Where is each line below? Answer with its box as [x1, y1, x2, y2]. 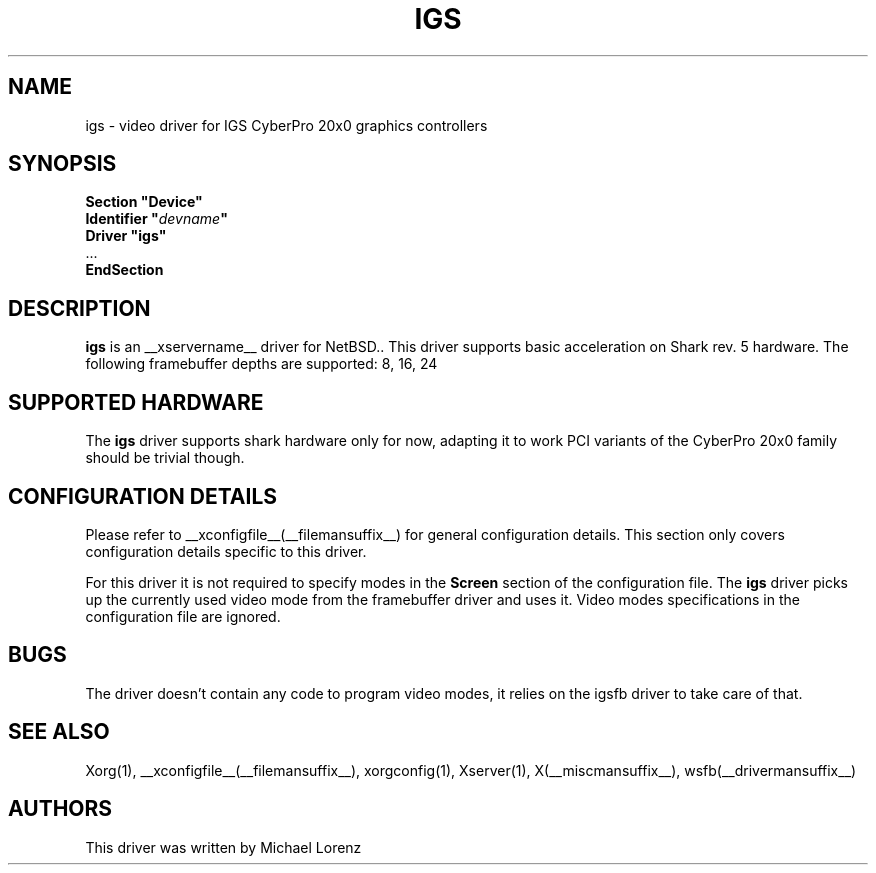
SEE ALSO [8, 719, 110, 745]
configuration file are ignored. [85, 607, 281, 625]
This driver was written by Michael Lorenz [85, 838, 362, 856]
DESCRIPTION [8, 295, 151, 321]
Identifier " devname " [85, 210, 228, 228]
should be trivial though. [85, 449, 245, 467]
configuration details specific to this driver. [85, 542, 367, 560]
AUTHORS [8, 796, 113, 822]
